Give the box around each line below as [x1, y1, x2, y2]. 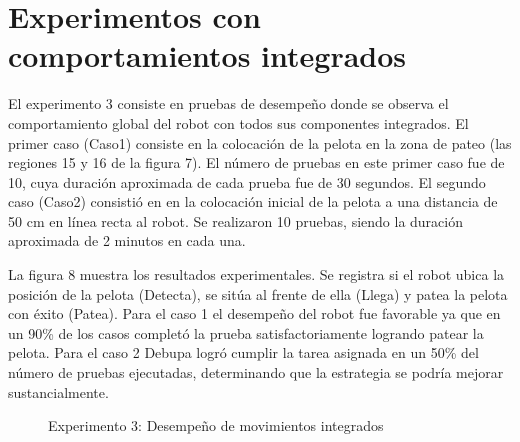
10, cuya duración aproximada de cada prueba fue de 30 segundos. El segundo [8, 171, 486, 192]
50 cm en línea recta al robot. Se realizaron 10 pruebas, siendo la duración [8, 210, 463, 231]
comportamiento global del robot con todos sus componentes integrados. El [8, 112, 469, 133]
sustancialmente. [8, 381, 109, 402]
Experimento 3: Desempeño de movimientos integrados [48, 415, 384, 436]
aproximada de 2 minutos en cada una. [8, 230, 246, 251]
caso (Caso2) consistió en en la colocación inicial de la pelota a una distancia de [8, 191, 498, 212]
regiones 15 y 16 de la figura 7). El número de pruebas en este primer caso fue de [8, 152, 505, 173]
